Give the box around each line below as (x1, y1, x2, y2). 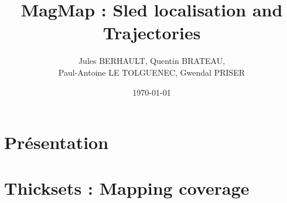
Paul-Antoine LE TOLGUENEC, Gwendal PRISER (58, 66, 245, 78)
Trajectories (102, 21, 201, 45)
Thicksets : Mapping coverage (4, 176, 250, 200)
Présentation (4, 130, 109, 154)
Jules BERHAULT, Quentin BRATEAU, (78, 55, 225, 67)
